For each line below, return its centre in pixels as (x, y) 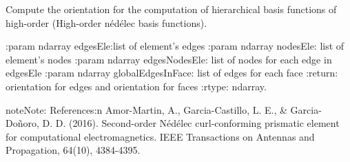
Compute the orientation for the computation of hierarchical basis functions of (171, 9)
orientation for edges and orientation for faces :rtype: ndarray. (136, 86)
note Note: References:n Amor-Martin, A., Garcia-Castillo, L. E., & (146, 109)
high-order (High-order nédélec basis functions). (106, 22)
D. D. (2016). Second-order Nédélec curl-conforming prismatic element (191, 123)
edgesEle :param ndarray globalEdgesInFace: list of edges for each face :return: (172, 73)
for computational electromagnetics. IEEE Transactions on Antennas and (160, 136)
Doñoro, (22, 123)
